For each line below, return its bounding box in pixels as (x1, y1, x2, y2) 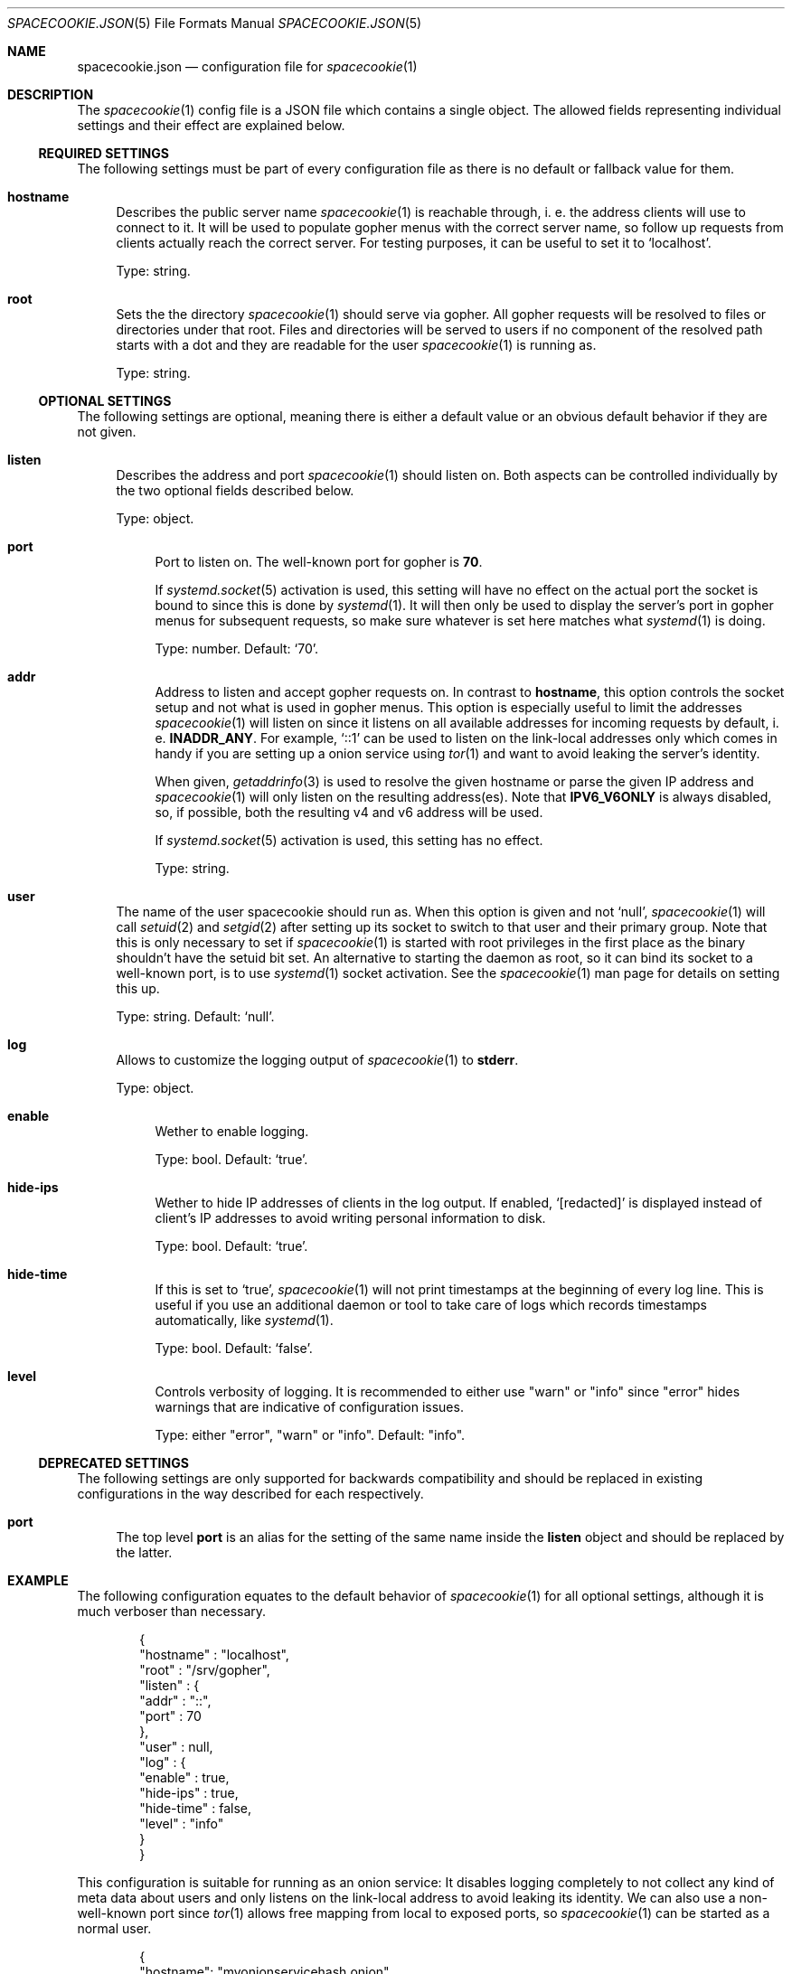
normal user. (77, 1921, 152, 1936)
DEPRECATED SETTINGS (38, 1455, 189, 1471)
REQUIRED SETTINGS (38, 146, 169, 161)
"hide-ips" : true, (139, 1785, 239, 1800)
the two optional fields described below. (116, 483, 354, 498)
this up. (116, 981, 160, 996)
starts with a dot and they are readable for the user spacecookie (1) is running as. (116, 337, 597, 352)
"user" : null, (139, 1739, 213, 1754)
